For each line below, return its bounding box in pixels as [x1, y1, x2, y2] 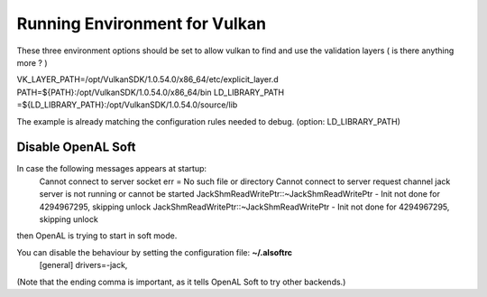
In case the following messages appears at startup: [16, 163, 207, 174]
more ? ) [16, 57, 48, 68]
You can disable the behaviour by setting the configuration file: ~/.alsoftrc [16, 246, 293, 257]
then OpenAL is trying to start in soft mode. [16, 230, 178, 241]
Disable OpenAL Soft [16, 140, 136, 155]
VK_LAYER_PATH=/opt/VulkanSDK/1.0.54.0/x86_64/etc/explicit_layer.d [16, 74, 279, 85]
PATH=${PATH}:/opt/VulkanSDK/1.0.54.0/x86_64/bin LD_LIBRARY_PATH [16, 87, 285, 97]
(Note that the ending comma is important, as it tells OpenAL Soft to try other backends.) [16, 276, 346, 287]
